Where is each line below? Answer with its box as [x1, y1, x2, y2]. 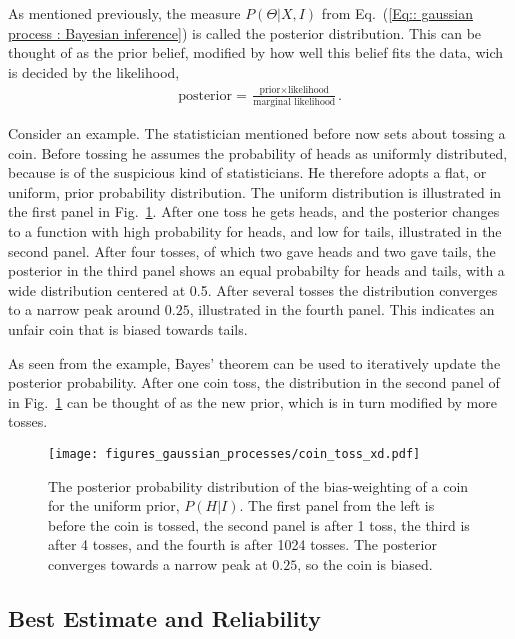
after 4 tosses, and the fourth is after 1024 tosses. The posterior [48, 534, 437, 555]
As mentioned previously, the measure [8, 3, 241, 23]
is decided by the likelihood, [8, 61, 180, 82]
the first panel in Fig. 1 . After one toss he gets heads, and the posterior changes [8, 201, 500, 222]
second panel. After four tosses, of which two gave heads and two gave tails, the [8, 240, 496, 261]
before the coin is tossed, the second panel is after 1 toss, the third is [48, 514, 470, 535]
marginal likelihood [253, 97, 336, 108]
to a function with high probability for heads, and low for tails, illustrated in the [8, 221, 502, 241]
